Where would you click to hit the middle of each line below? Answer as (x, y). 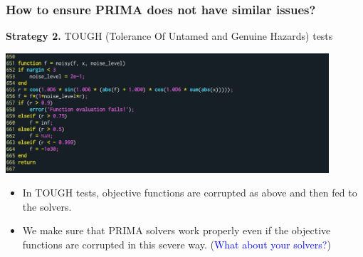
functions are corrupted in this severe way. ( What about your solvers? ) (177, 245)
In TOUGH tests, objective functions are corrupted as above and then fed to (190, 193)
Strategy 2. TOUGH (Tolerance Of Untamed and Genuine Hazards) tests (169, 36)
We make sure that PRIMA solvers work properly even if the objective (177, 230)
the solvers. (47, 206)
